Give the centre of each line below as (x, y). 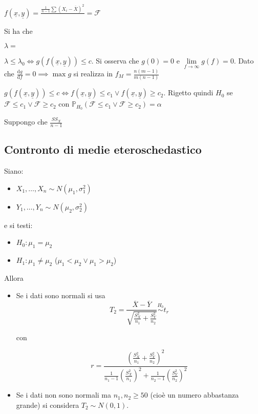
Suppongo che (26, 122)
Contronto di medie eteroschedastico (103, 149)
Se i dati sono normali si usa (61, 295)
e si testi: (18, 225)
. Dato (244, 61)
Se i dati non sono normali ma (64, 395)
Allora (14, 277)
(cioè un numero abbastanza (195, 395)
